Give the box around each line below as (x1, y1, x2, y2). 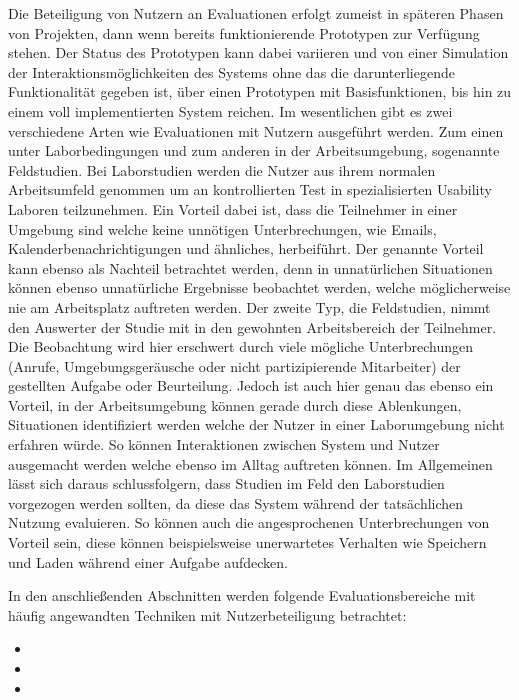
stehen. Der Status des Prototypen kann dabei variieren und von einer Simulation (8, 42, 509, 63)
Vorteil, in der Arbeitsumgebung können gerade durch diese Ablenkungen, (8, 394, 462, 415)
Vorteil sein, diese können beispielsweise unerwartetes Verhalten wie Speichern (8, 532, 487, 553)
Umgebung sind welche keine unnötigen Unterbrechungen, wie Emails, (8, 218, 437, 239)
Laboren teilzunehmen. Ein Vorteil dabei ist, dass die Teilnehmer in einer (8, 198, 458, 219)
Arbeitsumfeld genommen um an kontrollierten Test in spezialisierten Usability (8, 179, 492, 200)
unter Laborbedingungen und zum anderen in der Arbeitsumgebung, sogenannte (8, 140, 500, 161)
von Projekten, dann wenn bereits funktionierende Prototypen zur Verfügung (8, 22, 480, 43)
